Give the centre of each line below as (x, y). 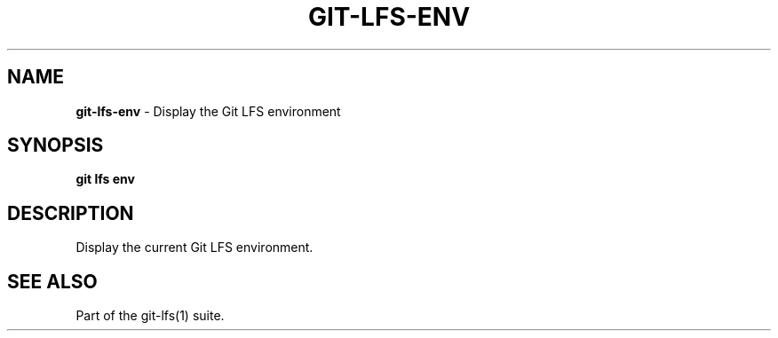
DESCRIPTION (71, 213)
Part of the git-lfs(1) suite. (150, 316)
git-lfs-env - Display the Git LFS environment (208, 111)
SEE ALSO (52, 281)
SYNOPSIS (56, 145)
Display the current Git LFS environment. (194, 248)
